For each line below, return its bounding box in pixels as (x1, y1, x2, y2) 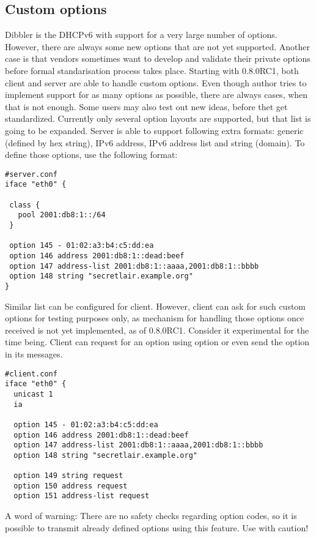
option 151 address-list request (13, 491, 150, 501)
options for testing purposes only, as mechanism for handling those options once (5, 312, 304, 324)
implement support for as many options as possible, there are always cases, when (5, 88, 308, 101)
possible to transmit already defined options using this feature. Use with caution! (5, 521, 309, 534)
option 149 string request (13, 471, 123, 480)
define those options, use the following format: (5, 148, 178, 161)
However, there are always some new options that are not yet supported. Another (5, 40, 310, 53)
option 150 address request (13, 481, 128, 490)
